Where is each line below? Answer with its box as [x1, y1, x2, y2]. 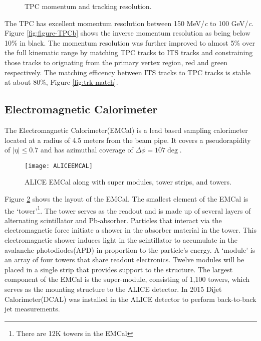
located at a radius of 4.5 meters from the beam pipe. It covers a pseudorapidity [5, 134, 251, 145]
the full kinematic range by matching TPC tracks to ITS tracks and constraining [5, 47, 253, 58]
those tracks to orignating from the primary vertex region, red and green [5, 57, 228, 67]
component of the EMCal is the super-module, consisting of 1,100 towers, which [5, 274, 250, 284]
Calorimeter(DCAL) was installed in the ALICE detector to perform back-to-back [5, 293, 256, 304]
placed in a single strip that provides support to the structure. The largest [5, 264, 233, 274]
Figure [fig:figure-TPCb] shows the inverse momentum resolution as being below [5, 28, 250, 38]
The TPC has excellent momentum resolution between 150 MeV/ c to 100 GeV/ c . [5, 18, 253, 28]
